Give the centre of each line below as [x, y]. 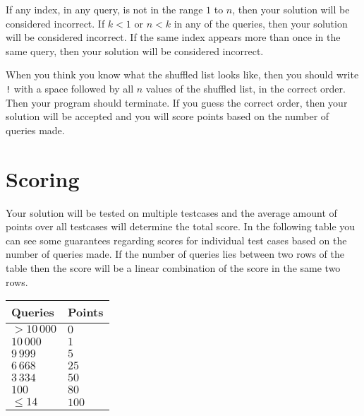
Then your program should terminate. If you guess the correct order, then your [177, 102]
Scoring [43, 178]
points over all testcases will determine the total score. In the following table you [181, 226]
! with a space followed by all [70, 88]
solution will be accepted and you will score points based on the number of [168, 116]
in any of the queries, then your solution [261, 23]
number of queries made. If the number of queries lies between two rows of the [175, 254]
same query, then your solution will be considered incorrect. [135, 50]
